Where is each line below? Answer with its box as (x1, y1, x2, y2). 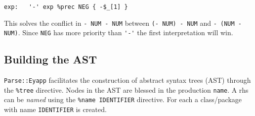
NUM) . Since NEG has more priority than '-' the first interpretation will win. (4, 27, 233, 38)
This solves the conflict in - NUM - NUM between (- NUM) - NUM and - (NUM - (4, 17, 242, 28)
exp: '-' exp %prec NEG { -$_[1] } (4, 3, 128, 10)
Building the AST (4, 52, 97, 67)
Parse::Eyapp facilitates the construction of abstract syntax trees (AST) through (4, 75, 251, 85)
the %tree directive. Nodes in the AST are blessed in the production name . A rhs (4, 84, 249, 95)
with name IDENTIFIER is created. (4, 104, 107, 115)
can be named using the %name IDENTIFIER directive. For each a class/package (4, 94, 242, 105)
